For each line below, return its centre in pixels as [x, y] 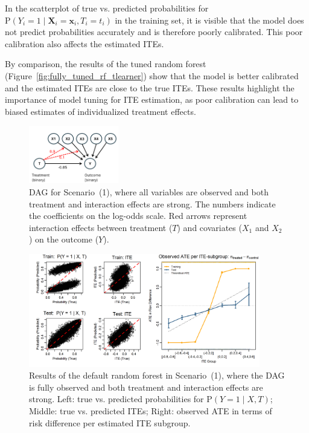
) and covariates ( [209, 227]
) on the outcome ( [64, 239]
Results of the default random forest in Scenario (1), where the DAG [157, 375]
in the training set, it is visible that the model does [209, 20]
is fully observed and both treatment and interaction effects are [146, 387]
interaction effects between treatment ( [101, 227]
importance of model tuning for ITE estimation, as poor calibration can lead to [152, 99]
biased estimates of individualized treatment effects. [100, 111]
